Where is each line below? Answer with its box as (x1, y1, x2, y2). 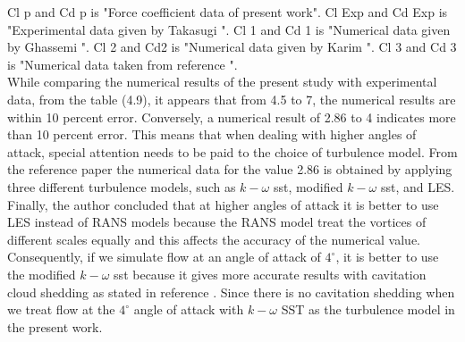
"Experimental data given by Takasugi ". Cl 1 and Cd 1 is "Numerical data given (7, 20, 451, 38)
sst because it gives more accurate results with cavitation (114, 264, 427, 283)
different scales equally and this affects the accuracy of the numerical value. (7, 229, 420, 248)
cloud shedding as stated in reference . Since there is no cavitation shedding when (7, 282, 455, 301)
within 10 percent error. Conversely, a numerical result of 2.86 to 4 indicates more (7, 107, 456, 126)
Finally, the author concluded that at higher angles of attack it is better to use (7, 195, 439, 213)
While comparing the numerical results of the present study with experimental (7, 72, 437, 91)
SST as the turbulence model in (281, 300, 455, 319)
